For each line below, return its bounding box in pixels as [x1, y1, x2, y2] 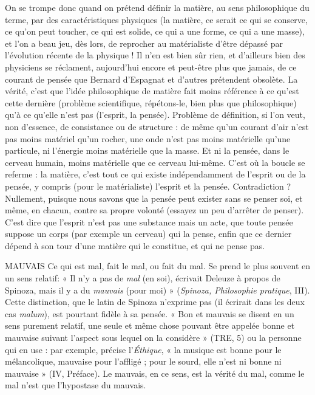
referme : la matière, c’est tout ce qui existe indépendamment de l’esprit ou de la [5, 168, 306, 180]
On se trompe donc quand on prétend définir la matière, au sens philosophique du [5, 1, 310, 13]
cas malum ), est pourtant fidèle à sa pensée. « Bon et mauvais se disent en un [5, 307, 294, 320]
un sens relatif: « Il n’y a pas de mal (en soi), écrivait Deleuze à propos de [5, 272, 280, 284]
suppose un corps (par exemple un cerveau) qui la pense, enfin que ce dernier [5, 227, 292, 240]
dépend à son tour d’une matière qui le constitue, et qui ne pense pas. [5, 239, 265, 252]
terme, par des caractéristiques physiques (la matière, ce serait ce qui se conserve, [5, 13, 308, 26]
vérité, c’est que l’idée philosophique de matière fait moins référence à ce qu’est [5, 84, 299, 97]
